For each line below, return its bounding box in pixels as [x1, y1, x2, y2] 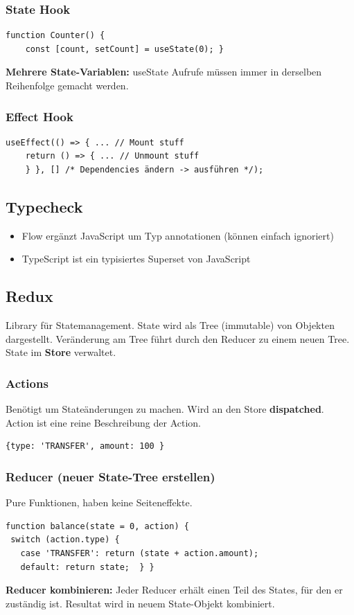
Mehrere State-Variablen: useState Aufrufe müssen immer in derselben [6, 64, 322, 79]
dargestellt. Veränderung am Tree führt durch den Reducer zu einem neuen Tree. [6, 331, 350, 346]
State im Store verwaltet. [6, 345, 116, 359]
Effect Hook [6, 107, 73, 125]
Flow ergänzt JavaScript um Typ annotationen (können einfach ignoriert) [21, 228, 334, 242]
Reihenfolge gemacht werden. [6, 78, 129, 92]
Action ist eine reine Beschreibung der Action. [6, 415, 202, 429]
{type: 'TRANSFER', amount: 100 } [6, 441, 165, 452]
